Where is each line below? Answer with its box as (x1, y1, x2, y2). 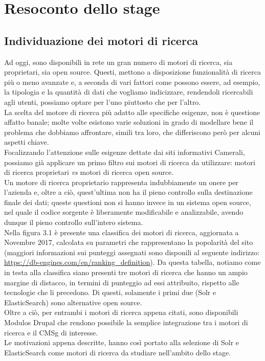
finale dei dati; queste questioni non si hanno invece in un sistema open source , (4, 196, 251, 207)
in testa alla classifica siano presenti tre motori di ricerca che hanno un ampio (4, 267, 248, 278)
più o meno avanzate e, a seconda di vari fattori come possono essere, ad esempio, (4, 76, 260, 87)
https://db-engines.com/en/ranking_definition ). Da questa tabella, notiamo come (4, 257, 261, 267)
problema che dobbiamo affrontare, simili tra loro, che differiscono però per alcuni (4, 126, 260, 137)
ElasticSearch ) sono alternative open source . (4, 297, 142, 307)
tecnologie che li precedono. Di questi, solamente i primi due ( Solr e (4, 287, 216, 298)
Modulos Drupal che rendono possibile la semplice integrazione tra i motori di (4, 317, 248, 328)
